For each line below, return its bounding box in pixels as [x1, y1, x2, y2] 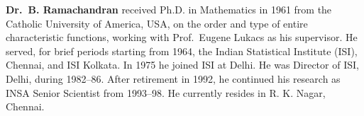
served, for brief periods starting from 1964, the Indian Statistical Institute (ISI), [6, 43, 358, 58]
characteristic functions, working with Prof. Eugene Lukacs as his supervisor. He [6, 30, 358, 45]
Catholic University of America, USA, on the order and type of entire [6, 16, 308, 30]
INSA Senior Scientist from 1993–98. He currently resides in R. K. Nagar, [6, 85, 326, 100]
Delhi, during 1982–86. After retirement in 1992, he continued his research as [6, 71, 341, 86]
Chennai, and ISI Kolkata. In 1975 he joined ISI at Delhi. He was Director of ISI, [6, 57, 359, 72]
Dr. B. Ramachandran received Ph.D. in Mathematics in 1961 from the [6, 2, 332, 16]
